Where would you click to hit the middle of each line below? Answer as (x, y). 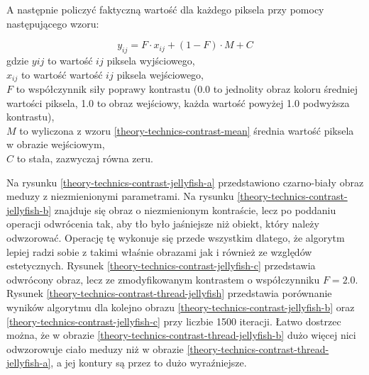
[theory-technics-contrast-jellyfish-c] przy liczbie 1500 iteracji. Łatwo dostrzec (174, 321)
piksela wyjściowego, (151, 60)
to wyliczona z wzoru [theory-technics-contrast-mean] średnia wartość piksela (187, 130)
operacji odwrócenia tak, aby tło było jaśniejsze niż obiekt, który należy (163, 224)
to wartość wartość (62, 74)
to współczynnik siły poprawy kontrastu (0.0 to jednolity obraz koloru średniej (187, 89)
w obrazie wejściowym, (56, 144)
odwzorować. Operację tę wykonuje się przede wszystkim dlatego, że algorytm (176, 237)
